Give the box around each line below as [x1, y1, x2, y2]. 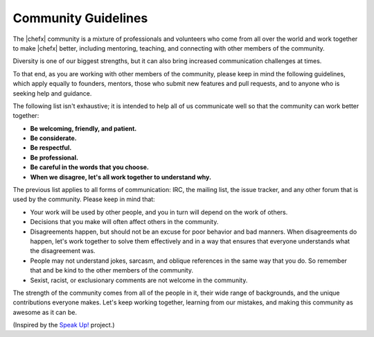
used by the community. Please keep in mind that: [12, 195, 155, 204]
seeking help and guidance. [12, 89, 92, 97]
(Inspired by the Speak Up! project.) [12, 321, 115, 329]
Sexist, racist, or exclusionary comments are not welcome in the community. [30, 276, 248, 284]
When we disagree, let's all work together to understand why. [30, 173, 211, 181]
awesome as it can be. [12, 308, 78, 316]
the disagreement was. [30, 247, 96, 255]
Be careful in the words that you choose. [30, 163, 149, 171]
